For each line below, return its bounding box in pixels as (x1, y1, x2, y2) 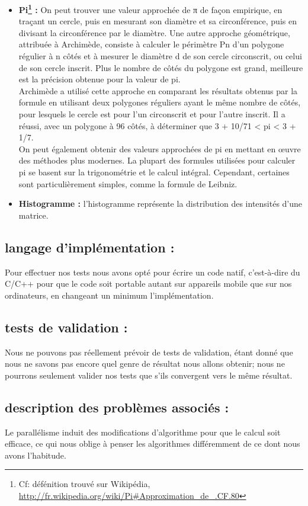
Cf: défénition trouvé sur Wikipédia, (18, 478, 150, 490)
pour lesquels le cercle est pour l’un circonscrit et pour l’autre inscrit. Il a (18, 108, 285, 120)
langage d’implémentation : (5, 238, 175, 256)
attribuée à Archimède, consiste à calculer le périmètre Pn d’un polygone (18, 38, 284, 50)
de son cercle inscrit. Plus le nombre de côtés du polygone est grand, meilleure (18, 61, 303, 73)
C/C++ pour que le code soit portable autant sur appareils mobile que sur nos (5, 277, 292, 290)
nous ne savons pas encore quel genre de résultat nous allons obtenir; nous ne (5, 357, 285, 370)
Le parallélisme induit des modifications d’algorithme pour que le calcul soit (5, 425, 281, 438)
